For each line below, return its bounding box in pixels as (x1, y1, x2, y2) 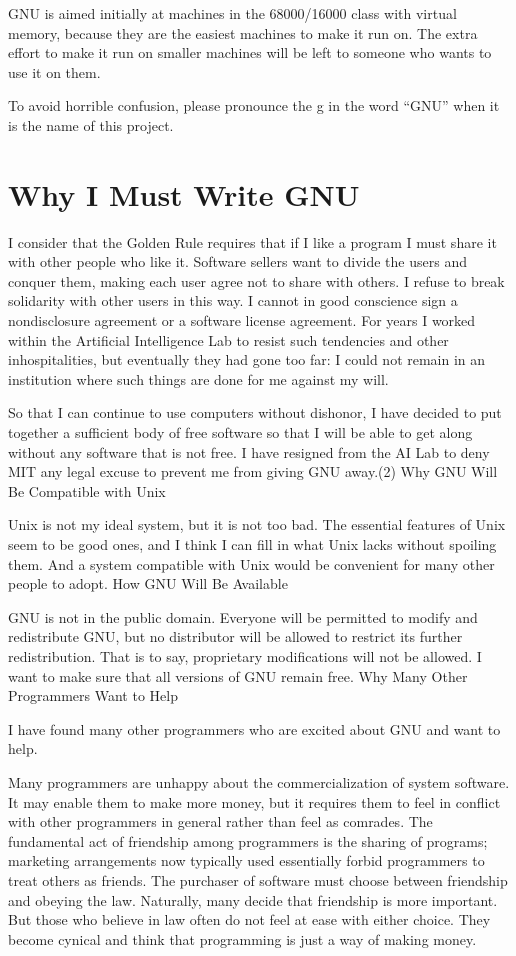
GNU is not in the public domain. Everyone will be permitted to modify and (8, 606, 478, 627)
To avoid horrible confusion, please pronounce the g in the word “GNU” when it (8, 95, 500, 116)
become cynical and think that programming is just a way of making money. (8, 928, 477, 949)
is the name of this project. (8, 114, 174, 135)
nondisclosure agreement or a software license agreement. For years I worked (8, 310, 476, 331)
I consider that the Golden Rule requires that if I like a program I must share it (8, 231, 497, 252)
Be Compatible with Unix (8, 480, 166, 501)
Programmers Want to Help (8, 685, 178, 706)
